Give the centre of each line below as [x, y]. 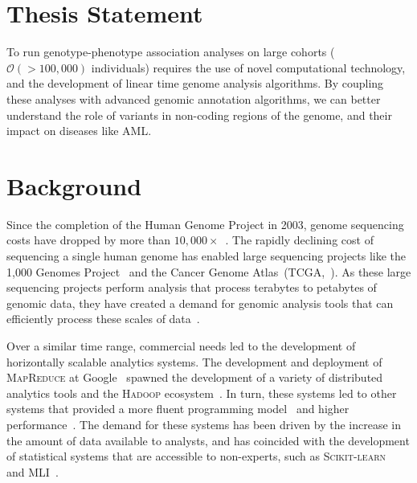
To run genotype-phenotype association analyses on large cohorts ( [171, 52]
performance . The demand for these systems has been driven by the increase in [204, 424]
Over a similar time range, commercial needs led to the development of [181, 345]
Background [74, 185]
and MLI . [33, 471]
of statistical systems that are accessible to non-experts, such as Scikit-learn [196, 456]
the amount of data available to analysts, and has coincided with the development [208, 440]
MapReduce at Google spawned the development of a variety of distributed [195, 377]
